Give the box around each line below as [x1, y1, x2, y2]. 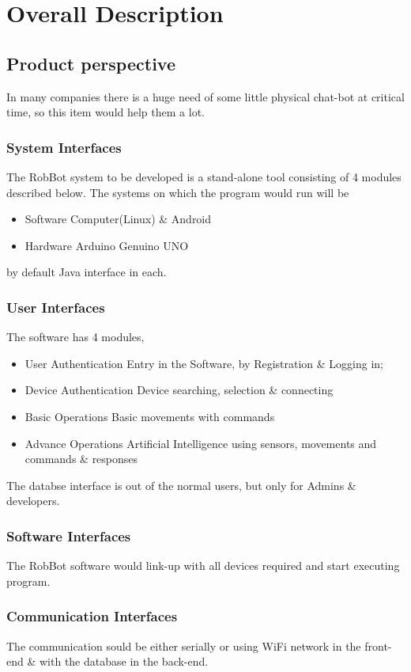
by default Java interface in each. [6, 264, 167, 280]
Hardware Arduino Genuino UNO [25, 237, 189, 253]
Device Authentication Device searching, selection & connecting [25, 382, 334, 398]
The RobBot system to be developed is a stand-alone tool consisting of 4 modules [6, 168, 402, 184]
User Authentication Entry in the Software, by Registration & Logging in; [25, 355, 384, 371]
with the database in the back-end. [39, 653, 209, 670]
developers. [6, 492, 60, 509]
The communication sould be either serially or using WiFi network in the [6, 637, 361, 654]
